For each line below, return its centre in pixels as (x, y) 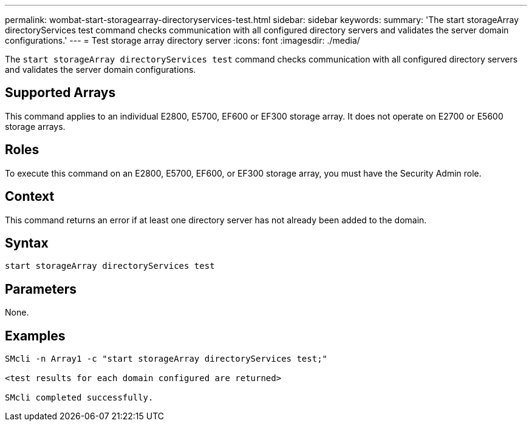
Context (30, 197)
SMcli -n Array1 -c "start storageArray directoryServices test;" (166, 359)
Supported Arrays (60, 93)
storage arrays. (35, 126)
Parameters (41, 289)
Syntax (27, 243)
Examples (35, 336)
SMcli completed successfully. (79, 398)
